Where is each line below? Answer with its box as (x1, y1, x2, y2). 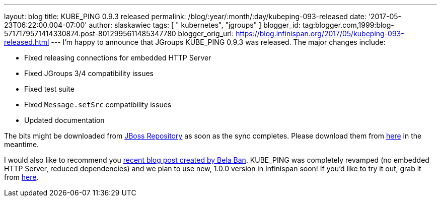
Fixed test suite (24, 85, 75, 93)
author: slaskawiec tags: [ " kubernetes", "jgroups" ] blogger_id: (89, 21, 301, 29)
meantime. (4, 140, 39, 149)
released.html (4, 38, 49, 46)
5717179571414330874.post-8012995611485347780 (4, 29, 176, 38)
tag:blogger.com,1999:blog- (302, 21, 394, 29)
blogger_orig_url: (178, 29, 234, 38)
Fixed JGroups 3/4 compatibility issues (24, 69, 154, 78)
